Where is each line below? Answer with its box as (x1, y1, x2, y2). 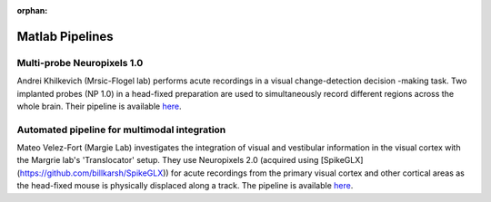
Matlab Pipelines (16, 28, 114, 44)
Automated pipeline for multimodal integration (16, 123, 226, 136)
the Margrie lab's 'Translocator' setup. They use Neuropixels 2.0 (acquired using (16, 155, 319, 166)
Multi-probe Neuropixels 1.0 (16, 56, 144, 69)
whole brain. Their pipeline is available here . (16, 101, 182, 111)
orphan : (16, 5, 48, 15)
